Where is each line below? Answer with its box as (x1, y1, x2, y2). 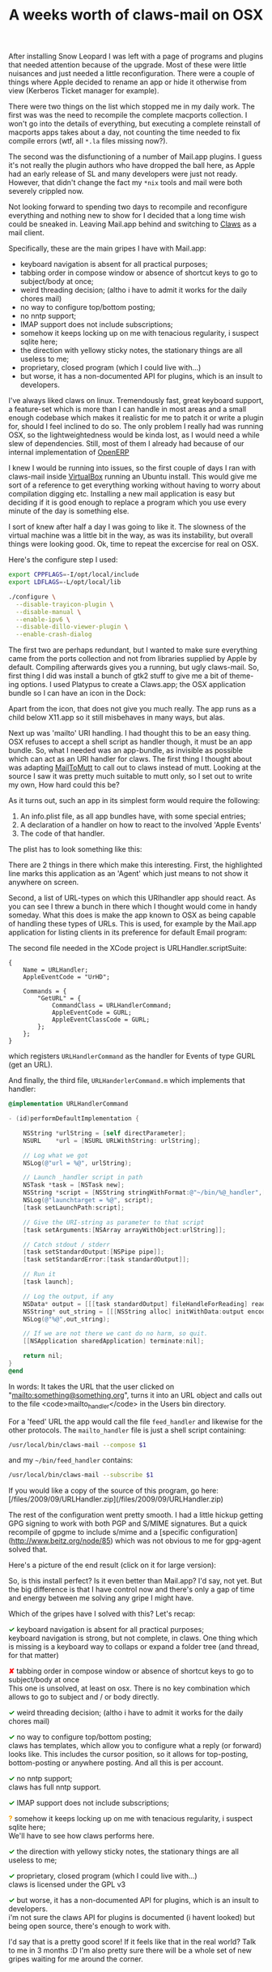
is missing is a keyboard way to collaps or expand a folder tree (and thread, (8, 1642, 260, 1652)
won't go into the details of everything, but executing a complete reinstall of (8, 119, 261, 129)
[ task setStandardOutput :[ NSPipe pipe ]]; (23, 1248, 164, 1257)
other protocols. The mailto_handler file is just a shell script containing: (8, 1425, 247, 1435)
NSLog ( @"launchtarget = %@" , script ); (23, 1197, 154, 1205)
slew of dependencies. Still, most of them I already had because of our (8, 439, 244, 449)
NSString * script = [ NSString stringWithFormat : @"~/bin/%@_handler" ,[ (23, 1188, 266, 1197)
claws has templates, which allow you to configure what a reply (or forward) (8, 1741, 261, 1751)
